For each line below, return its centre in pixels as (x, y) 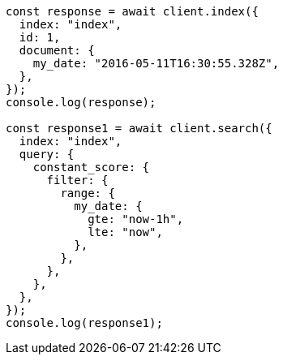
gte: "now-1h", (136, 219)
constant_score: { (91, 167)
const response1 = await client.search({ (139, 128)
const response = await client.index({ (132, 11)
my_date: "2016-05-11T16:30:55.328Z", (156, 63)
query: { (47, 154)
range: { (88, 193)
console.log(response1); (84, 323)
